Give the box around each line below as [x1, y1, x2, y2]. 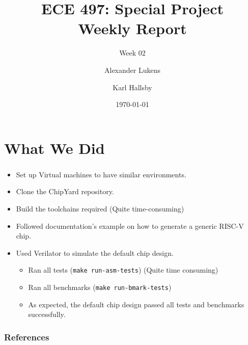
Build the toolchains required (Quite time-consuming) [16, 203, 184, 214]
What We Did [4, 137, 105, 158]
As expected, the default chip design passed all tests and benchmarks [28, 299, 244, 309]
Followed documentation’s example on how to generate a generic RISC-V [16, 220, 244, 231]
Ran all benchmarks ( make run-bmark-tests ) [28, 282, 172, 293]
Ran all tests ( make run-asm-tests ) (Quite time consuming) [28, 264, 218, 275]
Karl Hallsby [113, 82, 152, 92]
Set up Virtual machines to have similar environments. [16, 169, 186, 179]
